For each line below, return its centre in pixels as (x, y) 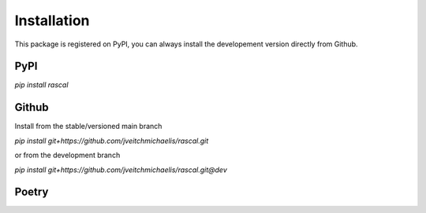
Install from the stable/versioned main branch (88, 127)
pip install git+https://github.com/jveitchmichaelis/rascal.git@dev (121, 170)
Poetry (32, 192)
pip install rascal (41, 85)
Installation (52, 20)
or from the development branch (67, 155)
